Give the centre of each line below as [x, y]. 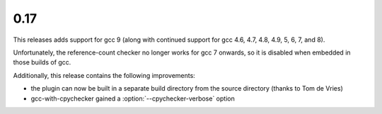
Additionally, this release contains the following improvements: [104, 75]
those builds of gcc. [42, 62]
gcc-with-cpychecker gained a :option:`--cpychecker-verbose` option [133, 98]
